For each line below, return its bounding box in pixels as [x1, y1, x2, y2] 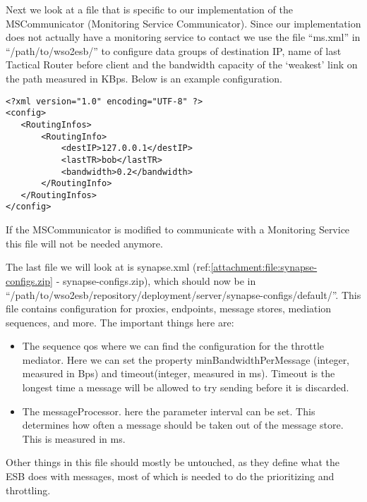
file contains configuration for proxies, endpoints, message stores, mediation [6, 301, 332, 316]
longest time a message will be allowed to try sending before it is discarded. [22, 380, 349, 395]
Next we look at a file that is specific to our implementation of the [6, 2, 293, 16]
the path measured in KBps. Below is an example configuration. [6, 71, 282, 85]
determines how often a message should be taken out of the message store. [22, 417, 344, 432]
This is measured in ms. [22, 431, 126, 446]
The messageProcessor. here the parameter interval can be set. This [22, 403, 315, 418]
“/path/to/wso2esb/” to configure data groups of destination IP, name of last [6, 43, 342, 58]
